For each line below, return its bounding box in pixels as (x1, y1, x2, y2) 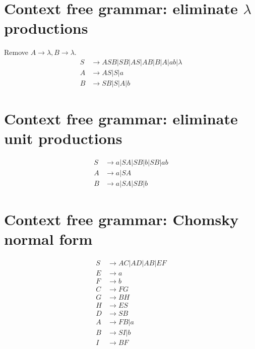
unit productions (4, 128, 122, 149)
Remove (4, 47, 29, 57)
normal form (4, 228, 93, 249)
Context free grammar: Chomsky (4, 208, 239, 229)
